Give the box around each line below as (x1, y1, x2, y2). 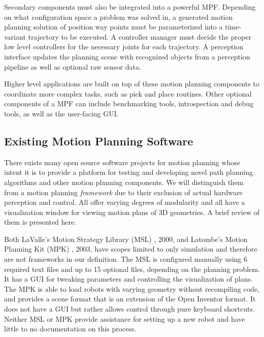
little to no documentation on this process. (4, 323, 137, 334)
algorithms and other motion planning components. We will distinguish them (4, 176, 244, 187)
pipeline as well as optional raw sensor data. (4, 61, 141, 72)
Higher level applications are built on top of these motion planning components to (4, 78, 259, 89)
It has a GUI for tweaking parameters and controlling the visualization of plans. (4, 273, 253, 284)
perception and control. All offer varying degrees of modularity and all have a (4, 197, 245, 207)
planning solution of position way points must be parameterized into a (4, 21, 223, 32)
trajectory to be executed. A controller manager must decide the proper (28, 31, 251, 42)
